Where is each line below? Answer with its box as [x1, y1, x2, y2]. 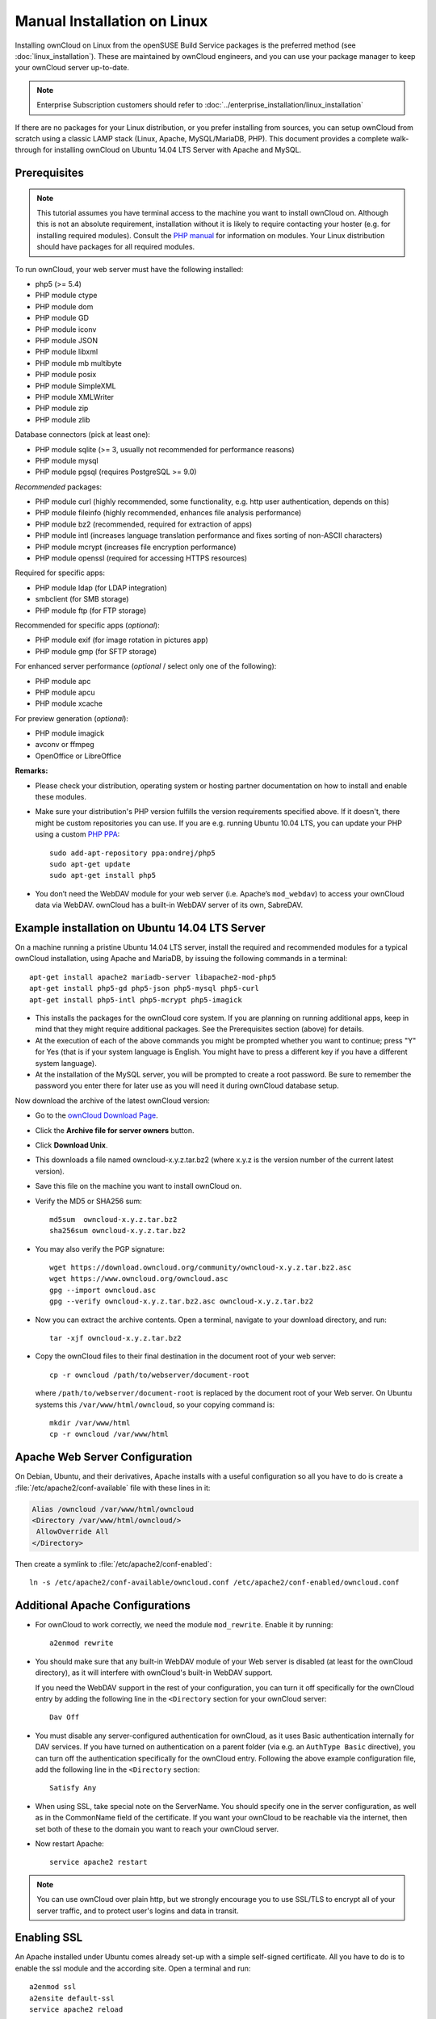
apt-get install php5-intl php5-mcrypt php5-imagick [29, 995, 242, 1005]
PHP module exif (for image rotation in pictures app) [35, 635, 209, 645]
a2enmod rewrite [49, 1639, 114, 1648]
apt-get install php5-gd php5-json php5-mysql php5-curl [29, 984, 260, 993]
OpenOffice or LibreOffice [35, 751, 122, 761]
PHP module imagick [35, 728, 105, 738]
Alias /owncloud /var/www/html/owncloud [31, 1505, 194, 1513]
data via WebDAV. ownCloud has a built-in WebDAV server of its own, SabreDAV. [35, 900, 304, 910]
